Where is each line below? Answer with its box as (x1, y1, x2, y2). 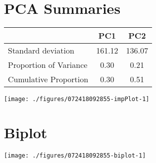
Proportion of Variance (8, 59, 88, 71)
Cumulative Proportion (8, 73, 89, 85)
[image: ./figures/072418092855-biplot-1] (4, 152, 146, 159)
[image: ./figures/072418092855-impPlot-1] (4, 96, 150, 103)
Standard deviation (8, 45, 74, 56)
